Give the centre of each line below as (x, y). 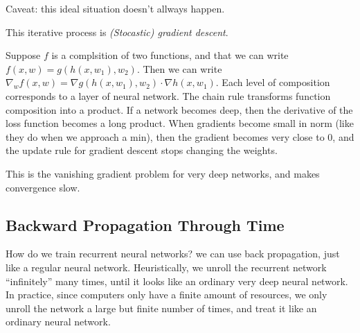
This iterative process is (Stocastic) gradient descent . (117, 32)
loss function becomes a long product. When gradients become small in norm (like (180, 123)
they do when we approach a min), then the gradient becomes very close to (165, 136)
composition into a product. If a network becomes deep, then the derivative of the (179, 109)
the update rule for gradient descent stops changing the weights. (142, 150)
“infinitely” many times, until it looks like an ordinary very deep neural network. (177, 281)
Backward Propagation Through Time (145, 224)
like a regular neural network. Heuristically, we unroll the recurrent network (166, 267)
